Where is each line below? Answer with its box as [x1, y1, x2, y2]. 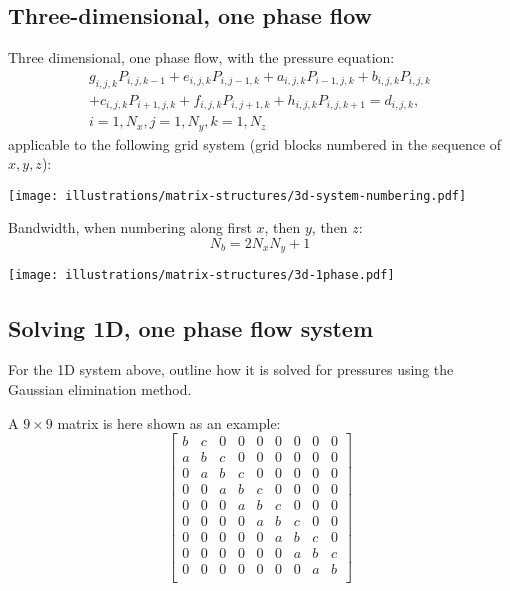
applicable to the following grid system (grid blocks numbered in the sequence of [8, 133, 502, 154]
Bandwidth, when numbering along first [8, 217, 252, 238]
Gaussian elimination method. [8, 378, 192, 399]
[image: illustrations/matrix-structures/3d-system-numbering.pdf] [8, 188, 467, 203]
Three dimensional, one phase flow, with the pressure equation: [8, 47, 395, 68]
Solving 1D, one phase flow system [8, 312, 374, 343]
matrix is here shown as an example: [57, 412, 281, 433]
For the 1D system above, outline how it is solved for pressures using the [8, 359, 454, 380]
